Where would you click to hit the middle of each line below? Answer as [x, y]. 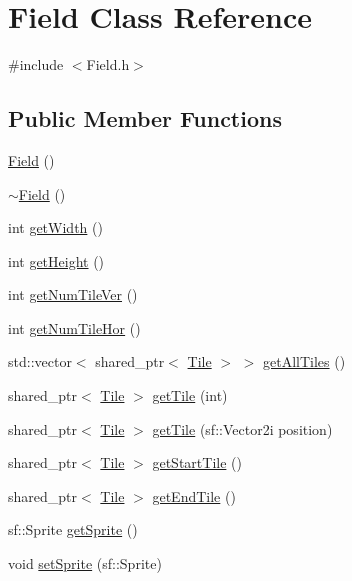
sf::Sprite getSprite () [73, 529]
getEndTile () [194, 495]
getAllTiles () [304, 361]
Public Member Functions [145, 118]
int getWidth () [55, 227]
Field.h [108, 64]
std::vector [40, 361]
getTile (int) [190, 395]
